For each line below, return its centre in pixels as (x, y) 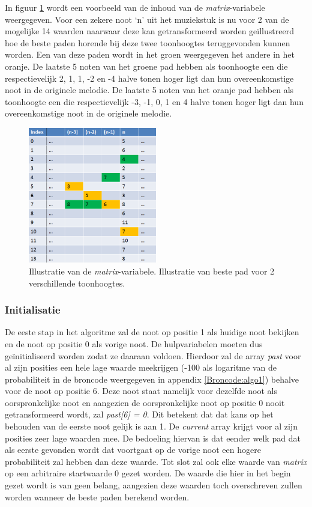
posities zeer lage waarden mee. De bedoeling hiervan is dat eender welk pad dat (153, 438)
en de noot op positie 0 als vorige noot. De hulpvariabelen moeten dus (134, 343)
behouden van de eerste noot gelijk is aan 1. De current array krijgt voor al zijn (151, 426)
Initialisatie (33, 310)
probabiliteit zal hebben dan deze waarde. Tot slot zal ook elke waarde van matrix (156, 461)
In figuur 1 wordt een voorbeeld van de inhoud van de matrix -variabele (135, 7)
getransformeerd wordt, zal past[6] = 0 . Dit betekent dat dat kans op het (139, 414)
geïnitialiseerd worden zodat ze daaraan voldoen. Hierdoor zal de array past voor (153, 355)
